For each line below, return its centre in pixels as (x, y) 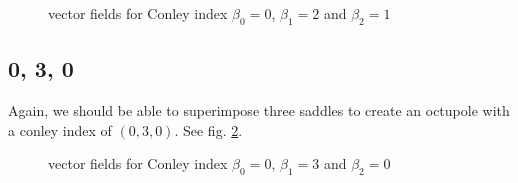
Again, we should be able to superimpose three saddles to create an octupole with (259, 110)
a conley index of (60, 129)
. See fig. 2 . (208, 129)
